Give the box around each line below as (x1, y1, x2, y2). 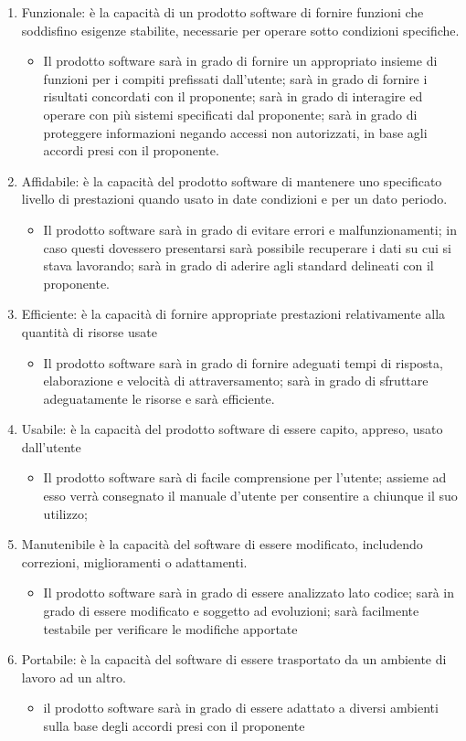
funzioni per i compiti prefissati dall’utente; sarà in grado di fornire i (43, 69, 428, 88)
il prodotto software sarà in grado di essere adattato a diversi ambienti (43, 698, 439, 717)
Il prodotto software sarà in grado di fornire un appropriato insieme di (43, 51, 438, 70)
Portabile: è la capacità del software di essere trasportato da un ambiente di (21, 650, 447, 669)
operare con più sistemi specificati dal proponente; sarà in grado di (43, 104, 418, 123)
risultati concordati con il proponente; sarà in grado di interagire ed (43, 87, 423, 106)
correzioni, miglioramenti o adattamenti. (21, 552, 248, 571)
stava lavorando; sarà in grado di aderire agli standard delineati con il (43, 256, 434, 275)
